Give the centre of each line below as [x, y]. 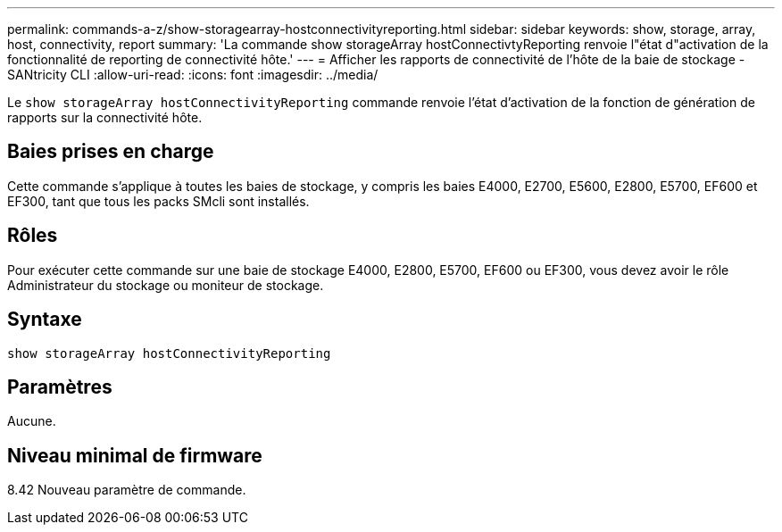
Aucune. [32, 421]
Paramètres [60, 387]
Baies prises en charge [111, 152]
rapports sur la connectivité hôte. [105, 117]
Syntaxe [45, 320]
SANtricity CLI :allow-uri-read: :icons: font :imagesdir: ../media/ [193, 75]
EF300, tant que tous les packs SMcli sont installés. [158, 201]
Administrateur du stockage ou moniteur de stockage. [166, 285]
